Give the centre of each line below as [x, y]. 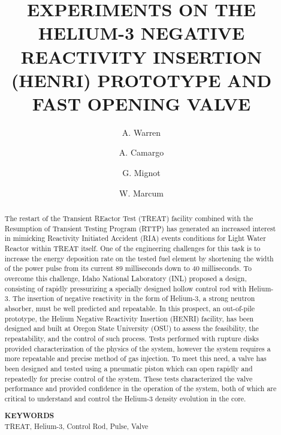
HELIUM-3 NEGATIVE [141, 33]
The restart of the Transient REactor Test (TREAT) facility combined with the [129, 218]
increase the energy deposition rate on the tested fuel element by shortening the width [139, 258]
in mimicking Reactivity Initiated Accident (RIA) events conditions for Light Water [135, 238]
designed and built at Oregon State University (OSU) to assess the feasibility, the [132, 328]
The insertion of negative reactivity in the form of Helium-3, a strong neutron [134, 298]
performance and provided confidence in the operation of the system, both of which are [140, 388]
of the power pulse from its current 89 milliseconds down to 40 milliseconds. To [128, 268]
